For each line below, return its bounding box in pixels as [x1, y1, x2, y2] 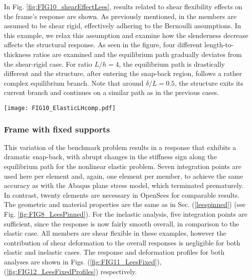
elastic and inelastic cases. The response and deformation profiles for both [4, 247, 225, 257]
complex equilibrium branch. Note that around [4, 77, 144, 88]
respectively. [100, 266, 137, 276]
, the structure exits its [174, 77, 244, 88]
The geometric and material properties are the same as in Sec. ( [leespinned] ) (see [4, 199, 246, 209]
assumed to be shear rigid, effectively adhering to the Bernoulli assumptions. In [4, 20, 241, 31]
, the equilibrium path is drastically [118, 58, 225, 69]
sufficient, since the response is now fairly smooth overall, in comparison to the [4, 218, 239, 228]
